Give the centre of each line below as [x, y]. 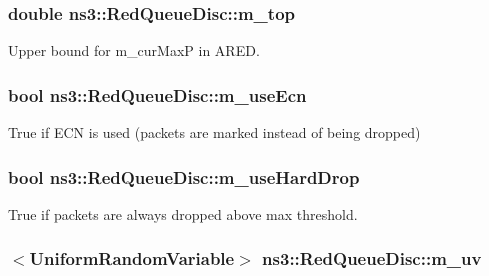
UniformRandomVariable [132, 258]
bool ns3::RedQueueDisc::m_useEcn [157, 94]
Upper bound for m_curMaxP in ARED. [134, 50]
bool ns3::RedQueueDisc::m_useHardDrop [184, 176]
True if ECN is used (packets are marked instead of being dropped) [214, 132]
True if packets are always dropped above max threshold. [183, 213]
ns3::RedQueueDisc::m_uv [372, 258]
